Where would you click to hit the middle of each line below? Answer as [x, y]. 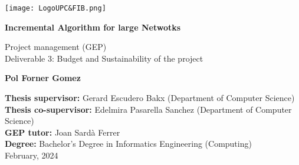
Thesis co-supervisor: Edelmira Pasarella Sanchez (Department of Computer [148, 109]
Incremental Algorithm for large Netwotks [93, 27]
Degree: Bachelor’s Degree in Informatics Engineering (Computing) [128, 144]
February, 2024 [32, 155]
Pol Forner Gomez [43, 78]
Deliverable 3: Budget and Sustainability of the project [104, 58]
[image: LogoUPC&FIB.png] [55, 8]
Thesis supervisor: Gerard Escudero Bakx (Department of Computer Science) [150, 98]
